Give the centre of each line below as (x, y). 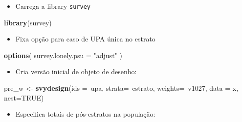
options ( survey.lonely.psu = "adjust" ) (63, 55)
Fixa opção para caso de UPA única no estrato (85, 39)
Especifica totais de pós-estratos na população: (85, 114)
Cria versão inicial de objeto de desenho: (76, 71)
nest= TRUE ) (24, 97)
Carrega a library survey (53, 6)
